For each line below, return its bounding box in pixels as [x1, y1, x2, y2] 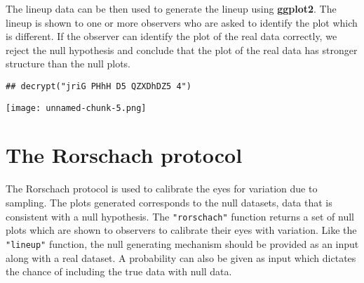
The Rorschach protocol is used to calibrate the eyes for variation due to [6, 181, 318, 196]
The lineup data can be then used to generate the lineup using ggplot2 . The [6, 1, 337, 15]
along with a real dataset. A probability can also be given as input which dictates [6, 250, 356, 265]
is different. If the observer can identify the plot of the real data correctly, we [6, 29, 337, 44]
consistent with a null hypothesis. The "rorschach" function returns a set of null [6, 209, 354, 223]
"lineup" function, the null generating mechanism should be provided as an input [6, 236, 359, 251]
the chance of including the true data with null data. [6, 264, 232, 279]
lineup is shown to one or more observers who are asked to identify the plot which [6, 15, 358, 29]
